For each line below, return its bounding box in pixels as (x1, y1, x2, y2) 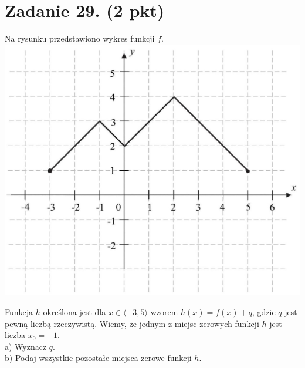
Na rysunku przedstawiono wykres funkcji (5, 32, 155, 45)
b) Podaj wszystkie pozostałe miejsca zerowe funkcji (5, 352, 192, 364)
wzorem (150, 306, 178, 318)
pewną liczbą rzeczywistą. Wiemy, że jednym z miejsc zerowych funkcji (5, 317, 259, 329)
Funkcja (5, 306, 33, 318)
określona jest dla (43, 306, 106, 318)
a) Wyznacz (5, 340, 47, 352)
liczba (5, 329, 25, 341)
